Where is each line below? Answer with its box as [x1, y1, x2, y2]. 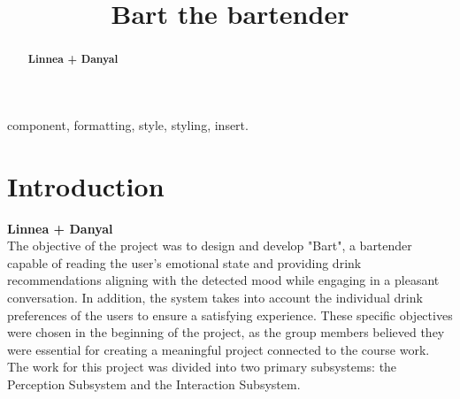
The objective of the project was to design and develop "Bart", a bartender [7, 236, 412, 255]
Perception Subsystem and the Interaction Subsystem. [7, 374, 301, 393]
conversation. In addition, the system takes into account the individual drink [7, 288, 423, 306]
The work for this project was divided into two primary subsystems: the [7, 357, 397, 376]
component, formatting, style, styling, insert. [7, 115, 249, 134]
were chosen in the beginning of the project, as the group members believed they [7, 323, 445, 341]
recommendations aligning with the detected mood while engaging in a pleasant [7, 271, 440, 289]
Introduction [7, 167, 165, 203]
